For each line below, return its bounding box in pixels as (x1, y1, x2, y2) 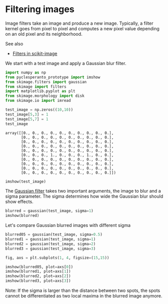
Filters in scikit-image (12, 50, 58, 56)
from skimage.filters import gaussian (5, 79, 87, 84)
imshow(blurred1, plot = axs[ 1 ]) (5, 269, 71, 274)
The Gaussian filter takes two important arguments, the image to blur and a (5, 188, 161, 194)
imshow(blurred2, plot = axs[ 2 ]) (5, 274, 71, 279)
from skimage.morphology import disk (5, 93, 85, 99)
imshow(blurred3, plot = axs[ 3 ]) (5, 278, 71, 283)
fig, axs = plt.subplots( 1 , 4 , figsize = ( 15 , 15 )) (5, 255, 109, 260)
